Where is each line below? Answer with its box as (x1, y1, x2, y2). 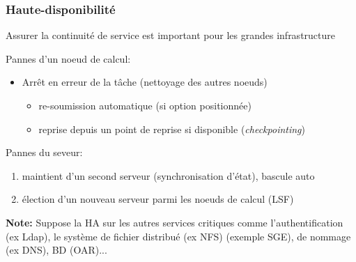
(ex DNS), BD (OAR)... (6, 242, 107, 257)
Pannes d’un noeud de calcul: (6, 51, 131, 65)
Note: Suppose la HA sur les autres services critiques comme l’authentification (6, 215, 343, 229)
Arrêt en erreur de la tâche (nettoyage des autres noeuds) (22, 75, 268, 89)
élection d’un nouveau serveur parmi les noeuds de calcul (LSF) (22, 192, 294, 206)
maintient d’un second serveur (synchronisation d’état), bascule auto (22, 168, 315, 183)
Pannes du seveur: (6, 145, 83, 160)
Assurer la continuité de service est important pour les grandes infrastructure (6, 28, 336, 43)
